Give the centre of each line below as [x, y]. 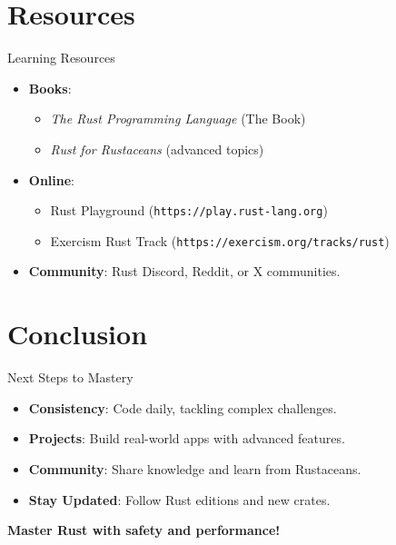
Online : [52, 179]
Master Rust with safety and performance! [144, 530]
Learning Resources [61, 58]
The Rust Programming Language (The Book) [178, 119]
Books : [50, 88]
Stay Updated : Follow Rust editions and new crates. [179, 499]
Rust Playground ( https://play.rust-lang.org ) [189, 210]
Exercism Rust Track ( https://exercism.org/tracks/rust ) [220, 240]
